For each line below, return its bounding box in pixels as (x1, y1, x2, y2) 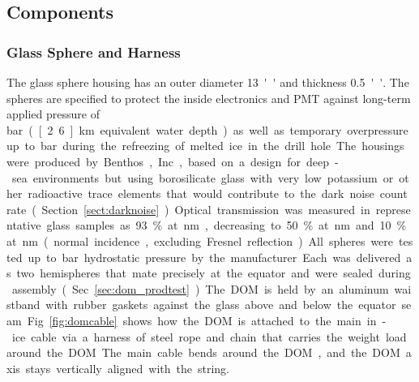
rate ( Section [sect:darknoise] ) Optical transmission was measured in (6, 200, 370, 217)
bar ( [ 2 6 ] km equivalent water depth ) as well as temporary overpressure (6, 121, 408, 138)
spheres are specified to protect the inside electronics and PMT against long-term (6, 89, 411, 106)
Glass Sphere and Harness (6, 41, 181, 62)
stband (6, 296, 41, 313)
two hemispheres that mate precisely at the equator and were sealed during (16, 264, 411, 281)
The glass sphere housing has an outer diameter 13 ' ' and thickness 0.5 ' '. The (6, 74, 409, 90)
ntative (6, 217, 41, 234)
